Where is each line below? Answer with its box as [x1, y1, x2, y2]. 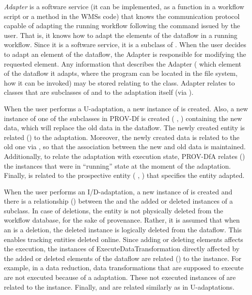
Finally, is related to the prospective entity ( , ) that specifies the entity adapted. [4, 170, 245, 180]
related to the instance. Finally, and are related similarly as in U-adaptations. [4, 281, 235, 292]
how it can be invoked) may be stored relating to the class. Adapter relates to [4, 77, 235, 87]
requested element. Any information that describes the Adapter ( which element [4, 58, 241, 69]
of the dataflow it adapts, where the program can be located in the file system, [4, 68, 238, 78]
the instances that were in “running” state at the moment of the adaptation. [4, 160, 231, 171]
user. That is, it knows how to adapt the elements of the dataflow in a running [4, 30, 237, 40]
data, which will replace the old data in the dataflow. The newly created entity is [4, 122, 245, 133]
